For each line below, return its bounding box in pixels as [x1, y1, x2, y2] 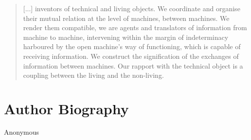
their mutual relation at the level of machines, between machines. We [23, 13, 230, 23]
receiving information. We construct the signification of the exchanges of [23, 51, 239, 61]
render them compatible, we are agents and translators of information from [23, 22, 247, 33]
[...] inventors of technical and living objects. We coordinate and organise [23, 3, 240, 13]
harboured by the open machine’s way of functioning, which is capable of [23, 41, 241, 52]
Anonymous [4, 126, 39, 137]
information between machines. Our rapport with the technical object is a [23, 60, 243, 70]
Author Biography [4, 98, 129, 118]
